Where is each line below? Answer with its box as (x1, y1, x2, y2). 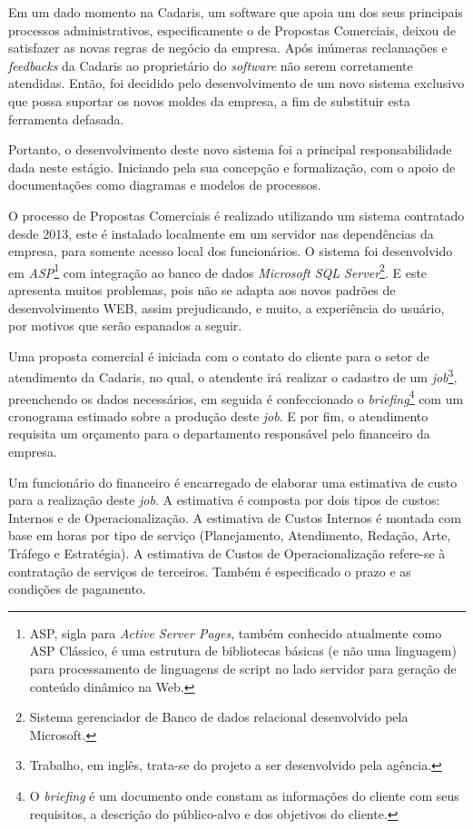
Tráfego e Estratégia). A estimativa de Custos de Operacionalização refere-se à (8, 544, 446, 562)
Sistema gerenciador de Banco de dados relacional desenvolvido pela (29, 707, 409, 726)
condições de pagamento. (8, 579, 146, 598)
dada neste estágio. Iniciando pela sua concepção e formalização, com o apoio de (8, 157, 456, 176)
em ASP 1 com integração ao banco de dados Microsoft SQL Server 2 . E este (8, 260, 428, 281)
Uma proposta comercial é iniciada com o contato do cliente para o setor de (8, 346, 429, 365)
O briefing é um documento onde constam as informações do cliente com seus (29, 785, 459, 804)
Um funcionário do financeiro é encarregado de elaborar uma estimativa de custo (8, 472, 458, 491)
